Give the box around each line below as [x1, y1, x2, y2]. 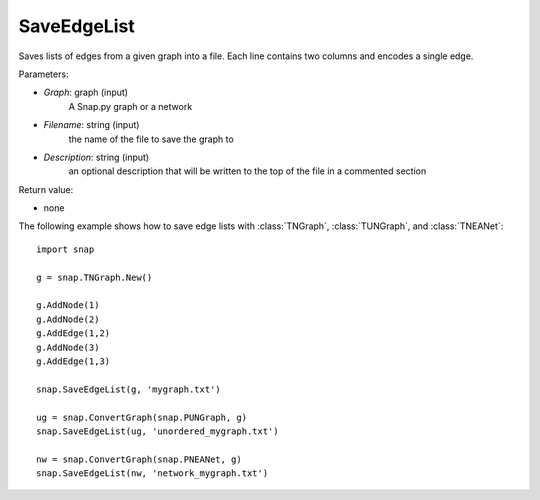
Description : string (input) [43, 151, 150, 163]
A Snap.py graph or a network [68, 100, 193, 112]
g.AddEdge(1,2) [36, 328, 111, 339]
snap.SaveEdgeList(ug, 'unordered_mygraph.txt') [36, 425, 279, 437]
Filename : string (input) [43, 119, 140, 131]
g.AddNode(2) [36, 313, 100, 325]
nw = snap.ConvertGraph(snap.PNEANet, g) [36, 453, 242, 465]
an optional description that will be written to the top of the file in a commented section [68, 165, 427, 177]
